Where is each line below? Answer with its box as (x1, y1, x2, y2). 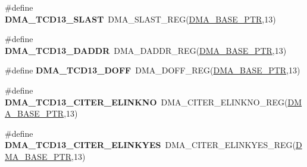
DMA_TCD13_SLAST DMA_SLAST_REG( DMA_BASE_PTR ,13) (5, 12, 276, 25)
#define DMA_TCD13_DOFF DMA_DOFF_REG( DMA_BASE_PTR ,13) (5, 64, 300, 76)
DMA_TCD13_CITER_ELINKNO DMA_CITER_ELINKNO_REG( (5, 95, 288, 108)
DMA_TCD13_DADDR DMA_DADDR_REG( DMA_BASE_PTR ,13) (5, 44, 287, 56)
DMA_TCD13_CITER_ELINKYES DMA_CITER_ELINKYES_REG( (5, 139, 296, 151)
